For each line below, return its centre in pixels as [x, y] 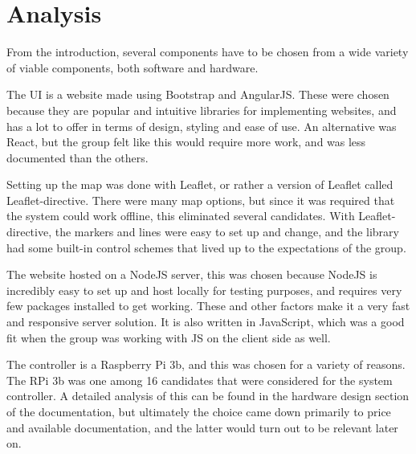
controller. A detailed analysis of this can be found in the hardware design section [208, 396]
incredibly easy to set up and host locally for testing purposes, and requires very [204, 290]
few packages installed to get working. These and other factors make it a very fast [208, 306]
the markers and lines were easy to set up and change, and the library [227, 232]
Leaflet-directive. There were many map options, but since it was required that [201, 200]
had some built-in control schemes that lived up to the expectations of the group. [206, 247]
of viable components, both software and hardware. [133, 67]
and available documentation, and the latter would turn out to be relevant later [202, 427]
